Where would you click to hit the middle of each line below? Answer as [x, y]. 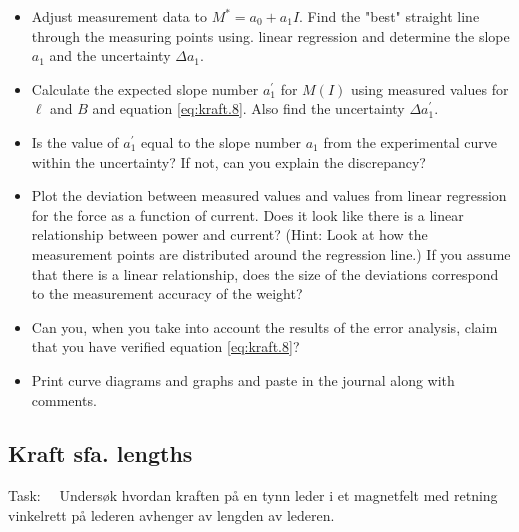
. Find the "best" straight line [389, 16]
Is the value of [75, 141]
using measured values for [430, 88]
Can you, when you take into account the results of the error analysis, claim [264, 326]
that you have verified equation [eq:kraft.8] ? [165, 346]
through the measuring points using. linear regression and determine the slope [270, 35]
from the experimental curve [410, 141]
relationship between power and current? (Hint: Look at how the [229, 234]
